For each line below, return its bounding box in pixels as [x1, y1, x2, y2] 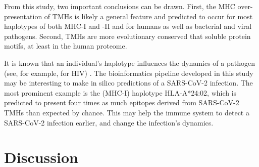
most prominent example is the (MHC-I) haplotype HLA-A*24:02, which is [4, 87, 237, 98]
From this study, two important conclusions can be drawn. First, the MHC [4, 1, 235, 11]
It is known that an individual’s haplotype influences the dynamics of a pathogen [4, 57, 255, 68]
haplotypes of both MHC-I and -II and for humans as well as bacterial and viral [4, 21, 252, 31]
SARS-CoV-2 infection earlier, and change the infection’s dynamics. [4, 117, 214, 128]
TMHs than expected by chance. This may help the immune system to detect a [4, 107, 249, 117]
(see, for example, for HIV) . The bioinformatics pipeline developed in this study [4, 67, 253, 78]
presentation [4, 11, 42, 21]
